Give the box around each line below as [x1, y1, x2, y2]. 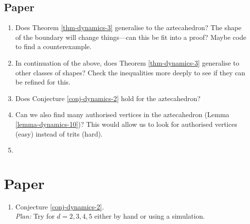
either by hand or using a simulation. [94, 211, 205, 221]
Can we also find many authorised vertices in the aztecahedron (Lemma [15, 109, 230, 120]
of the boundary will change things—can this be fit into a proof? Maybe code [15, 32, 247, 42]
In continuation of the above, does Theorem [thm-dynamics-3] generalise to [15, 57, 239, 68]
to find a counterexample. [15, 41, 92, 52]
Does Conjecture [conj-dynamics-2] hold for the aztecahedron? [15, 93, 201, 103]
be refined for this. [15, 77, 71, 87]
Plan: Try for [15, 211, 55, 221]
